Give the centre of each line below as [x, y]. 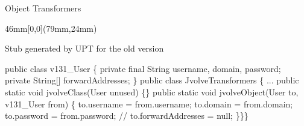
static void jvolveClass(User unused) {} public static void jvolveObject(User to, [152, 91]
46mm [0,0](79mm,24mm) [51, 28]
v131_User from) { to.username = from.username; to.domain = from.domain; [149, 103]
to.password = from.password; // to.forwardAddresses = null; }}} [127, 115]
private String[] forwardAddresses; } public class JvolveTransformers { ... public [152, 80]
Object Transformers [43, 8]
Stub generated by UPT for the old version [84, 48]
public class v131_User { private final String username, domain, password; [143, 68]
